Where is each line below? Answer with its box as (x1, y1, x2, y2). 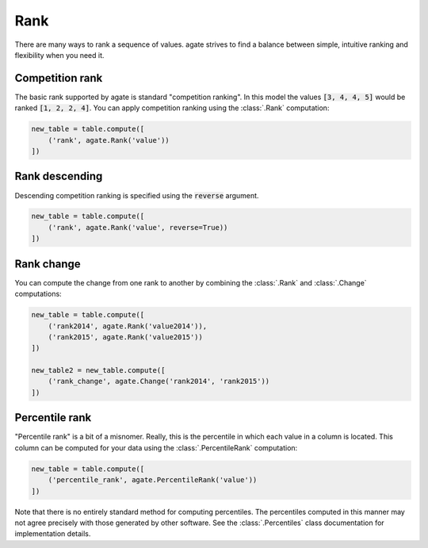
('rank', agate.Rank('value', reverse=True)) (48, 223, 228, 232)
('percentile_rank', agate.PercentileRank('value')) (48, 476, 258, 485)
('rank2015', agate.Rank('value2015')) (48, 332, 204, 341)
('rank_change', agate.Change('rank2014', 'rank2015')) (48, 377, 270, 386)
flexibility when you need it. (14, 50, 105, 59)
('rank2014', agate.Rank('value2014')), (48, 321, 208, 331)
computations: (14, 289, 63, 299)
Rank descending (14, 170, 103, 183)
